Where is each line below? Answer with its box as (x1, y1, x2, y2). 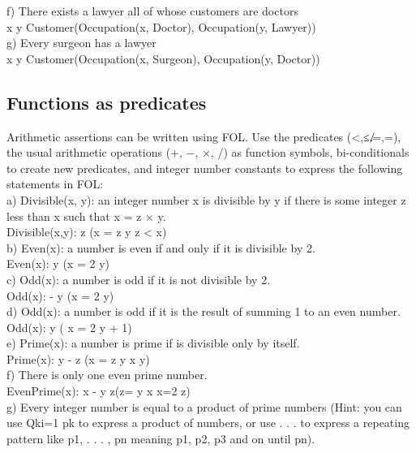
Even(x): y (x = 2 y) (6, 255, 109, 272)
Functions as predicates (6, 89, 207, 114)
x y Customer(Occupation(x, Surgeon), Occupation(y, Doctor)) (6, 50, 320, 67)
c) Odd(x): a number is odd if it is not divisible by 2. (6, 270, 271, 287)
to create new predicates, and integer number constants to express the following (6, 159, 403, 176)
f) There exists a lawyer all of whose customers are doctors (6, 2, 298, 19)
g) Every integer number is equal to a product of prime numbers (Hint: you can (6, 398, 402, 415)
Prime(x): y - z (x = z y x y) (6, 350, 150, 367)
